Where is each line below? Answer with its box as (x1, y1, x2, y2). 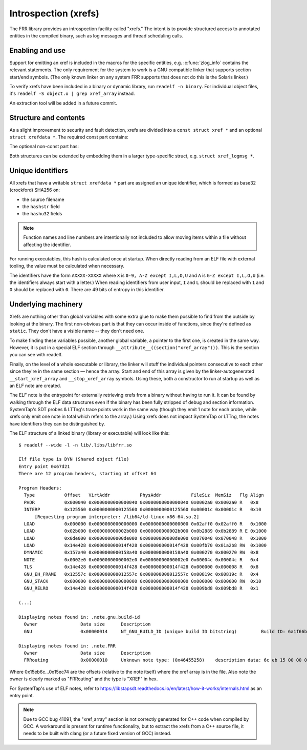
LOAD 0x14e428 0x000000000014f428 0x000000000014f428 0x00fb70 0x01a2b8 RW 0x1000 (24, 542, 267, 549)
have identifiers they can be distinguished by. (9, 420, 105, 427)
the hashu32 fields (22, 211, 62, 217)
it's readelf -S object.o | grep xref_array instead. (9, 90, 135, 97)
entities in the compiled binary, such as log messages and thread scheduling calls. (9, 32, 184, 38)
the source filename (22, 196, 64, 202)
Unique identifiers (9, 166, 69, 175)
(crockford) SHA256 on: (9, 187, 60, 193)
